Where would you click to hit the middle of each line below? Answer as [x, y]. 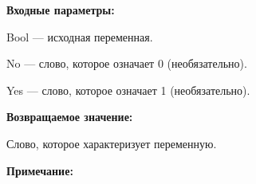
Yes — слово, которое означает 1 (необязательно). [128, 90]
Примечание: [40, 170]
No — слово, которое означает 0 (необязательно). [127, 63]
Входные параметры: [61, 10]
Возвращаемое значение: [70, 117]
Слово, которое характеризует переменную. [112, 143]
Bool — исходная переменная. [80, 36]
